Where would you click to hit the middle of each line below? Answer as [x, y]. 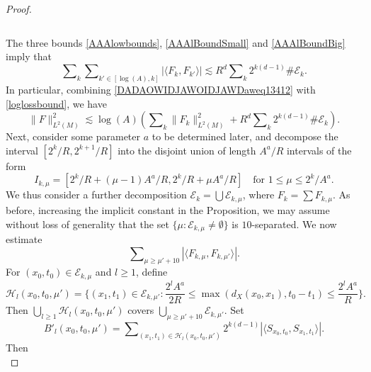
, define [152, 272]
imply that [29, 56]
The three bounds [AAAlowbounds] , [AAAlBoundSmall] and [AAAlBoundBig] [176, 42]
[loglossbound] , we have [56, 103]
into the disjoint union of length [187, 150]
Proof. [19, 9]
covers [141, 310]
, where [258, 195]
